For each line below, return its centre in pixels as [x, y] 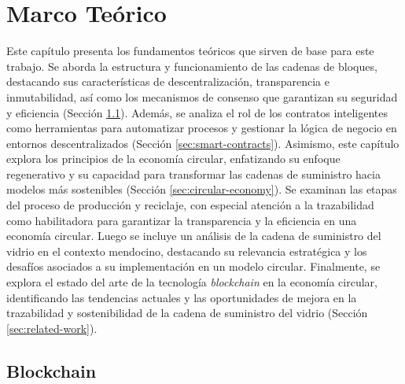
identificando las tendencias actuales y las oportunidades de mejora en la [182, 297]
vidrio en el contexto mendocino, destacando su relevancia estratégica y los [187, 251]
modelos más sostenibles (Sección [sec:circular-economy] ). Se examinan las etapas [202, 189]
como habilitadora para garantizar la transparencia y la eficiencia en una [182, 220]
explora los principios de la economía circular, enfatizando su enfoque [173, 159]
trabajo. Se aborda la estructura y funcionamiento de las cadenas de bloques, [192, 66]
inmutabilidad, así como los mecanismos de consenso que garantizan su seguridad [202, 96]
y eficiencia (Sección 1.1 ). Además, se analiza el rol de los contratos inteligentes [197, 112]
